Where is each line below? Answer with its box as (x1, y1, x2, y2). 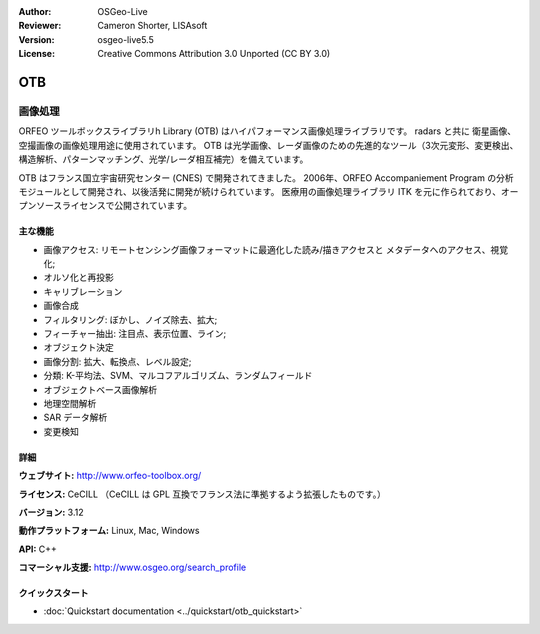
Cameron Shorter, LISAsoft (97, 20, 208, 32)
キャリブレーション (43, 285, 123, 297)
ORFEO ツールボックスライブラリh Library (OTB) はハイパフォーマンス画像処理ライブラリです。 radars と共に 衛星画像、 (18, 125, 517, 137)
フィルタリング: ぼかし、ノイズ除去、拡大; (43, 313, 218, 325)
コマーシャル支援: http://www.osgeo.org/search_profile (18, 561, 247, 574)
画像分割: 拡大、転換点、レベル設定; (43, 355, 192, 367)
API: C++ (18, 543, 57, 555)
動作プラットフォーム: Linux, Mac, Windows (18, 525, 200, 537)
